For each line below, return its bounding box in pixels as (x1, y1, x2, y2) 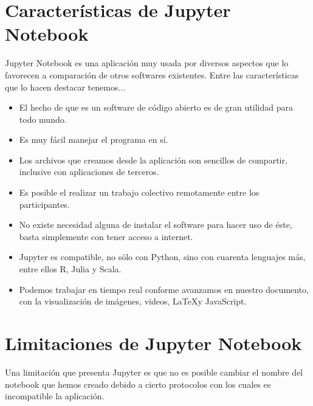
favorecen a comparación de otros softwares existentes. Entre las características (5, 68, 299, 81)
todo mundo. (19, 112, 67, 125)
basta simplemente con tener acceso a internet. (19, 230, 193, 243)
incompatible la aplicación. (5, 390, 105, 402)
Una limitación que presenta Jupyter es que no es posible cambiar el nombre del (5, 365, 303, 378)
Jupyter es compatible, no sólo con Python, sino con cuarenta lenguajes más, (19, 250, 306, 263)
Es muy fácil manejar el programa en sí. (19, 133, 168, 146)
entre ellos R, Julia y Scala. (19, 263, 122, 275)
